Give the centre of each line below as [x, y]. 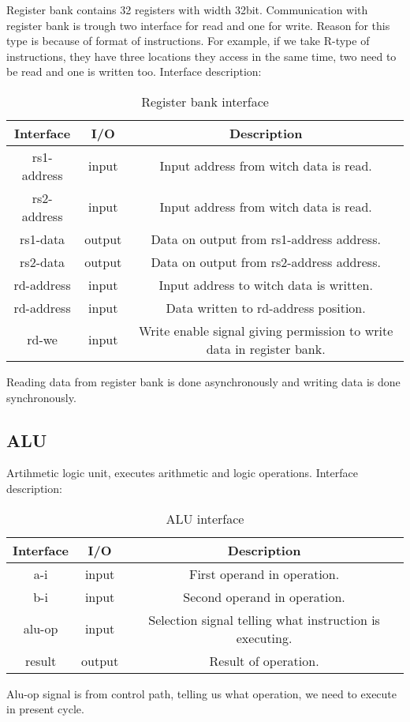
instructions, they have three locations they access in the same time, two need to [201, 56]
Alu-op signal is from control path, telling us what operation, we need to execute [202, 693]
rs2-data [43, 261]
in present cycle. [45, 709]
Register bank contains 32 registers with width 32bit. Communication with [187, 9]
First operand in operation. [264, 573]
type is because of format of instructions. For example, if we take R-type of [188, 41]
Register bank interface [205, 101]
